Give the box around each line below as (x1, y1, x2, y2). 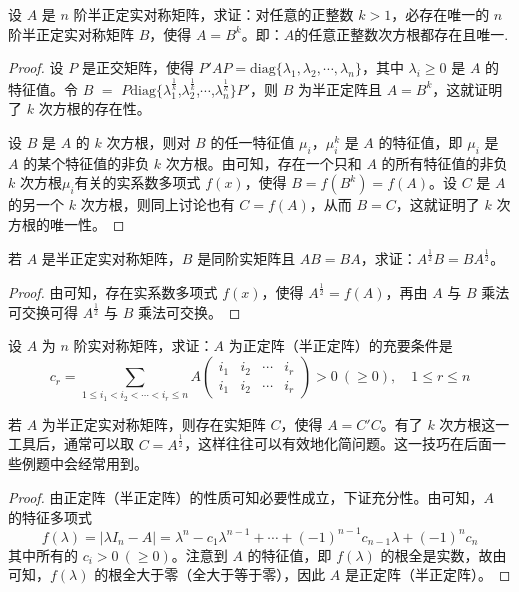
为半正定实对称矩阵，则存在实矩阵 (41, 413, 266, 434)
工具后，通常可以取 (8, 433, 134, 454)
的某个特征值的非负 (23, 152, 150, 173)
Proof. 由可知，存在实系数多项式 (8, 281, 218, 302)
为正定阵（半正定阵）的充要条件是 (228, 335, 453, 356)
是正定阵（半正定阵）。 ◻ (345, 564, 511, 585)
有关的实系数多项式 (74, 172, 201, 193)
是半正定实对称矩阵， (41, 247, 182, 268)
